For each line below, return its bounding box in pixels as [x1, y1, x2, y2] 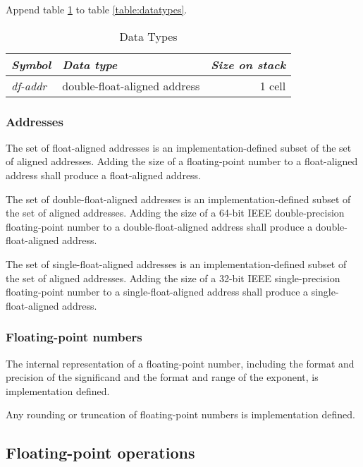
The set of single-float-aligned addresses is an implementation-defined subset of [6, 256, 347, 271]
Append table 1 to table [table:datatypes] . [6, 2, 187, 16]
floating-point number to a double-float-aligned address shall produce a [6, 219, 313, 233]
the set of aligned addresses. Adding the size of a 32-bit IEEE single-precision [6, 270, 340, 285]
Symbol [11, 56, 51, 73]
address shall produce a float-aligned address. [6, 168, 202, 182]
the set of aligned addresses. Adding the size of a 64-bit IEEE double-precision [6, 205, 345, 220]
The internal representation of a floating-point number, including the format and [6, 356, 355, 370]
